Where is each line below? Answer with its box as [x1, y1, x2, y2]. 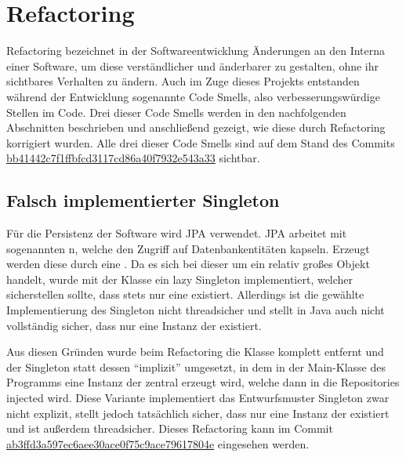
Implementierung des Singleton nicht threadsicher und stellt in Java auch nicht [6, 302, 385, 318]
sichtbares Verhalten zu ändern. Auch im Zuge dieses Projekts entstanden [6, 73, 360, 89]
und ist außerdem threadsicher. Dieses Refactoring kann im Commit [6, 420, 333, 437]
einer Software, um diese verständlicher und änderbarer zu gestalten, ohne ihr [6, 57, 379, 74]
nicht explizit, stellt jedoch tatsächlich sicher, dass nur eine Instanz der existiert [6, 404, 390, 421]
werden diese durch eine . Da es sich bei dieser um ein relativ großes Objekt [6, 256, 370, 272]
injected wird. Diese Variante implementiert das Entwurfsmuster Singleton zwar [6, 390, 390, 406]
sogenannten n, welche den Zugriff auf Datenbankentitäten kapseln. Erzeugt [6, 240, 370, 256]
